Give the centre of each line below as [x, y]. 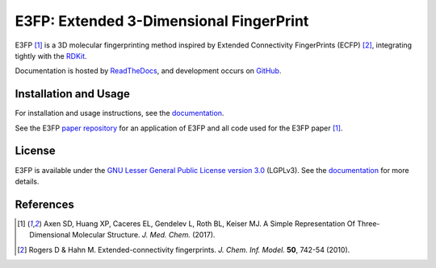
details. [27, 181]
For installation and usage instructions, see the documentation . [119, 113]
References [44, 204]
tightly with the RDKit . [51, 56]
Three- [368, 223]
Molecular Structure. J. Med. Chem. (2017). [144, 235]
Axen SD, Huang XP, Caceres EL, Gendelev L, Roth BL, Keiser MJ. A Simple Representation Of [199, 223]
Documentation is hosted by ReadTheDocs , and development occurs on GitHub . [148, 71]
